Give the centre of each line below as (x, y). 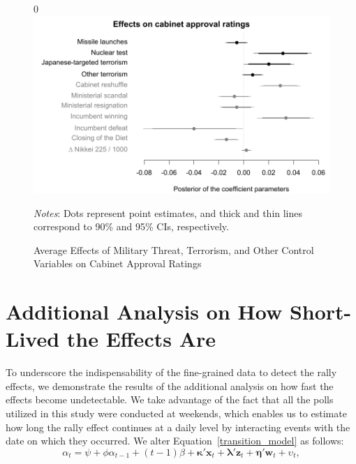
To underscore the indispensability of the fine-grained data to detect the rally (171, 372)
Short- (320, 312)
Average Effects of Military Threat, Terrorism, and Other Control (174, 249)
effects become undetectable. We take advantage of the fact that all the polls (170, 399)
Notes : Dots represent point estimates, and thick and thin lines (168, 212)
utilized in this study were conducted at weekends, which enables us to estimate (176, 413)
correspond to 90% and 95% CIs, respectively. (131, 226)
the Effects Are (141, 339)
